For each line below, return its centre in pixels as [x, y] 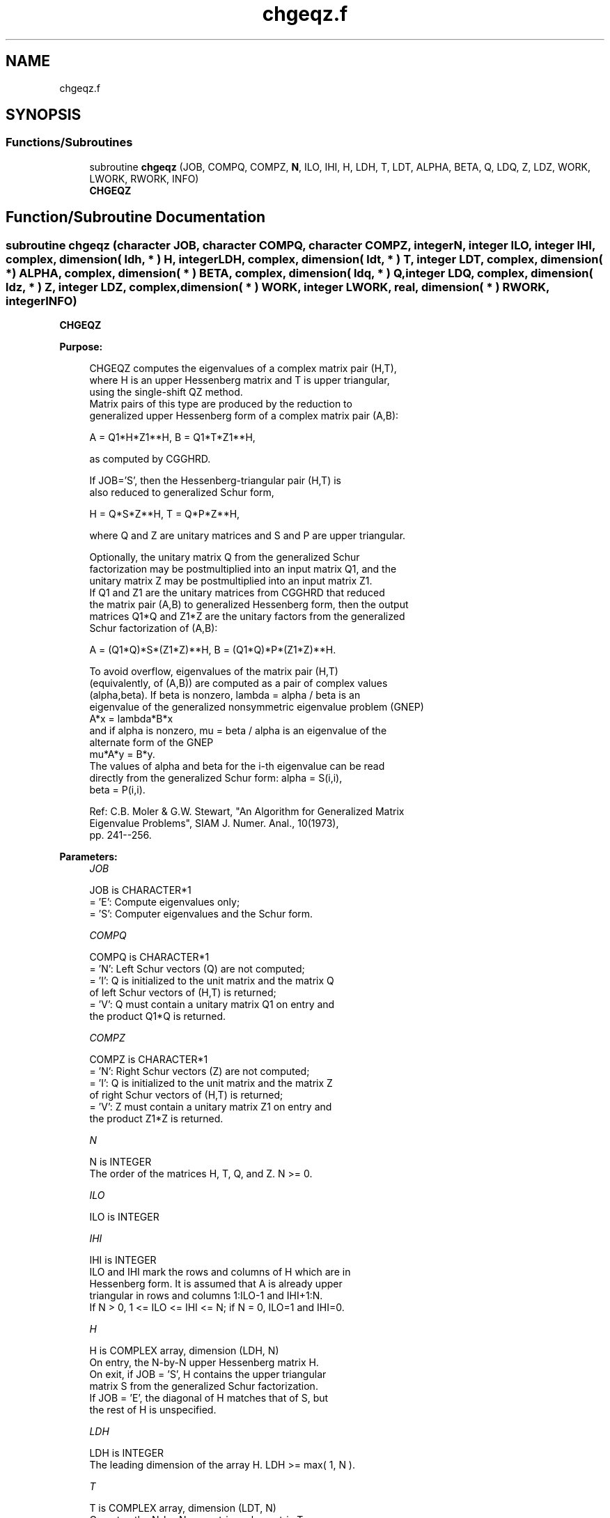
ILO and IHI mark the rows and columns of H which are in [220, 1272]
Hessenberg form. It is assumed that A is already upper [216, 1284]
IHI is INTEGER [123, 1260]
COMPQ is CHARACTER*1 [149, 957]
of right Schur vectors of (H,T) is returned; [186, 1095]
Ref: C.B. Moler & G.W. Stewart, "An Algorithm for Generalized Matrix [247, 812]
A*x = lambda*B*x [131, 719]
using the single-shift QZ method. [166, 392]
